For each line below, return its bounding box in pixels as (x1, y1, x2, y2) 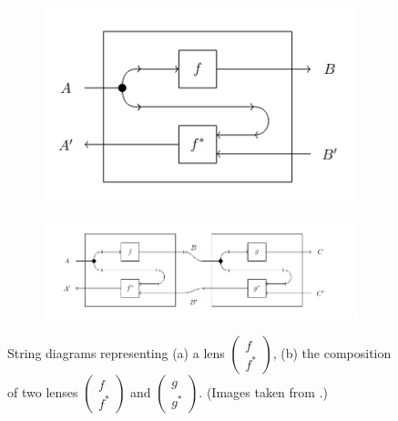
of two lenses (7, 383, 78, 402)
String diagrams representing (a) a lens (7, 344, 225, 363)
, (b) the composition (272, 344, 392, 363)
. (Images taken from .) (199, 383, 329, 402)
